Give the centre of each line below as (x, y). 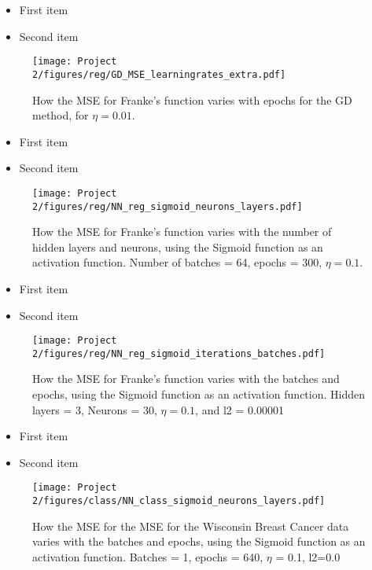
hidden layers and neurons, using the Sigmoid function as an (178, 246)
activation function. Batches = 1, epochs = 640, (148, 556)
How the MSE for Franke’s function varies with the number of (182, 232)
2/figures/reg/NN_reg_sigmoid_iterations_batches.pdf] (179, 353)
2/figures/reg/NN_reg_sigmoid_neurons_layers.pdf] (168, 206)
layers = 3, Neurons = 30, (95, 409)
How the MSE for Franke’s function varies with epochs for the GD (192, 99)
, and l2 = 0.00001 (239, 409)
